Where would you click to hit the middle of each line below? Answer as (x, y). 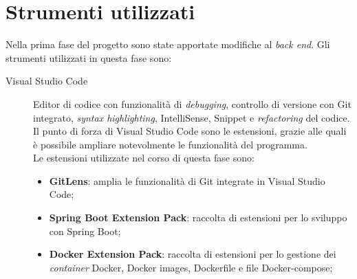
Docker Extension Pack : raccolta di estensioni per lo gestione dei (193, 254)
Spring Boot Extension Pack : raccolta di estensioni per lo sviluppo (198, 217)
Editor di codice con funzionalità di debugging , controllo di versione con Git (192, 103)
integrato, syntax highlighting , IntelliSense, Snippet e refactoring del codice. (192, 117)
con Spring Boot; (85, 231)
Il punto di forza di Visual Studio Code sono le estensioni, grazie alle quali (190, 131)
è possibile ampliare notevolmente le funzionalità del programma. (170, 144)
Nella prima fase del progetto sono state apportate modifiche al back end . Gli (168, 44)
